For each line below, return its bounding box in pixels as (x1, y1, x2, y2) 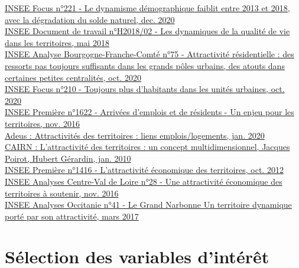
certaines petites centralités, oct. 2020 (5, 71, 141, 83)
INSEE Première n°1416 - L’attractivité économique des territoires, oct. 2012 (5, 164, 284, 176)
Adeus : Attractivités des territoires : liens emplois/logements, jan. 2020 (5, 129, 265, 141)
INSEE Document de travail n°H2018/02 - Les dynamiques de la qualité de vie (5, 25, 290, 37)
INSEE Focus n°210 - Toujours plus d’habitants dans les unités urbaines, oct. (5, 83, 285, 95)
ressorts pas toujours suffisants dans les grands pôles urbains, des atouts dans (5, 59, 285, 71)
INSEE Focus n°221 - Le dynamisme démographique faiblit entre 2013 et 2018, (5, 2, 290, 14)
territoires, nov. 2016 (5, 117, 80, 129)
